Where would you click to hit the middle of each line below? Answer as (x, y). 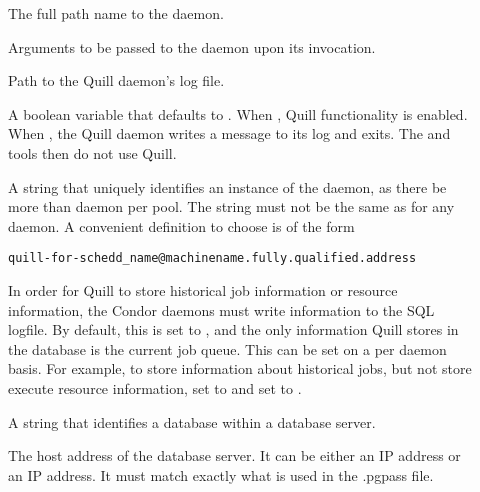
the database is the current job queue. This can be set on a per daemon (227, 348)
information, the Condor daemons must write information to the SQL (221, 309)
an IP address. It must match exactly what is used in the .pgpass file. (221, 474)
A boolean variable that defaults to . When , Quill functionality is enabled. (238, 113)
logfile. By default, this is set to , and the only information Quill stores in (233, 329)
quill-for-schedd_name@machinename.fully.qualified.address (212, 258)
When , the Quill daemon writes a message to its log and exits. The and (229, 133)
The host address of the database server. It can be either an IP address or (234, 455)
